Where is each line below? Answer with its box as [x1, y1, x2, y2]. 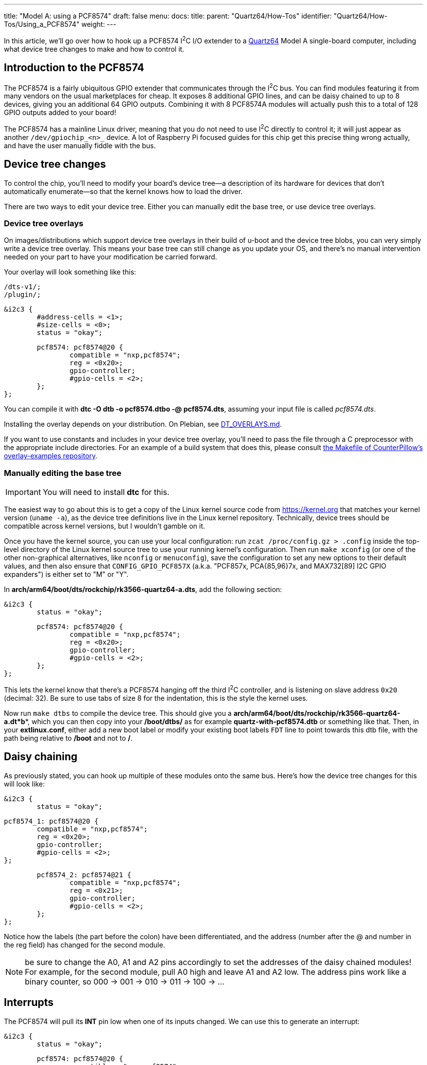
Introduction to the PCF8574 [4, 61, 144, 74]
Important [5, 487, 41, 497]
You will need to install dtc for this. [42, 487, 170, 497]
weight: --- [81, 20, 116, 28]
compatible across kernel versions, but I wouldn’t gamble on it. [4, 522, 205, 531]
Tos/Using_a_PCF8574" [4, 20, 80, 28]
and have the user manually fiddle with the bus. [4, 141, 156, 150]
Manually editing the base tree [4, 468, 122, 478]
